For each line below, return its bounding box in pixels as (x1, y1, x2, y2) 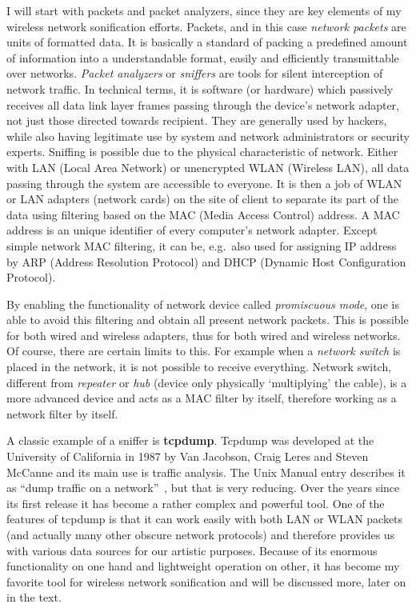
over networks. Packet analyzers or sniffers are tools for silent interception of (6, 65, 383, 82)
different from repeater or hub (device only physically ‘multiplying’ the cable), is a (6, 374, 407, 390)
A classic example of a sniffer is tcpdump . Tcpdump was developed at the (6, 432, 374, 449)
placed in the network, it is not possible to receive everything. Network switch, (6, 358, 392, 375)
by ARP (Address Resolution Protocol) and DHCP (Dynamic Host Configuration (6, 253, 406, 270)
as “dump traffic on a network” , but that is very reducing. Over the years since (6, 479, 400, 496)
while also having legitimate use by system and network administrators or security (6, 127, 410, 144)
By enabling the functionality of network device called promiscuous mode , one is (6, 295, 399, 312)
